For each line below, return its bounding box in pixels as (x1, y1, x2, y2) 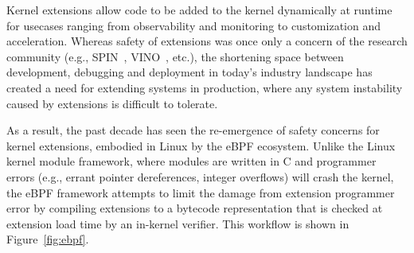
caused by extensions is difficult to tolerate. (6, 95, 218, 111)
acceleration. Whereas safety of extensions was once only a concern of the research (6, 33, 408, 49)
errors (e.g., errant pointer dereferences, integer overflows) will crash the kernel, (6, 168, 394, 185)
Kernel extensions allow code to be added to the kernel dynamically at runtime (6, 2, 393, 18)
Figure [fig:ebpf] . (6, 231, 89, 247)
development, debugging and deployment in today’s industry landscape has (6, 64, 373, 80)
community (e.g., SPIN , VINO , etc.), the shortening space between (6, 48, 344, 64)
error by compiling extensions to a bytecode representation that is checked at (6, 200, 383, 216)
